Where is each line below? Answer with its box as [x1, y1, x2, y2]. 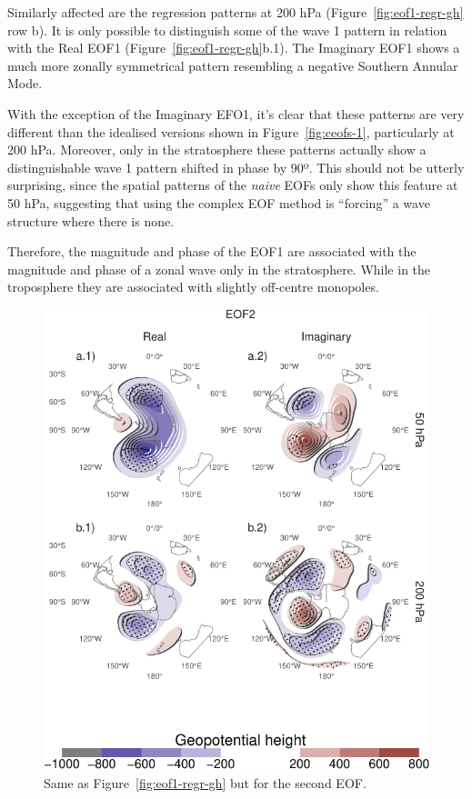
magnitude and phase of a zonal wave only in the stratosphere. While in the [7, 259, 431, 278]
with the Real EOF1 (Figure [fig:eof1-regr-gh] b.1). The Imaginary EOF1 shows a [7, 38, 460, 57]
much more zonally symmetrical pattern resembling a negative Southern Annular [7, 55, 458, 75]
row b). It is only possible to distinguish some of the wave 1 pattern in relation [7, 20, 447, 39]
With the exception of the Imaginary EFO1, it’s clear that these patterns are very [7, 104, 465, 123]
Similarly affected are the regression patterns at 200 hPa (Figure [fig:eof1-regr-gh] [7, 3, 464, 21]
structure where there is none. [7, 211, 175, 230]
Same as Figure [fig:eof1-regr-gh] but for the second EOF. [44, 773, 367, 792]
